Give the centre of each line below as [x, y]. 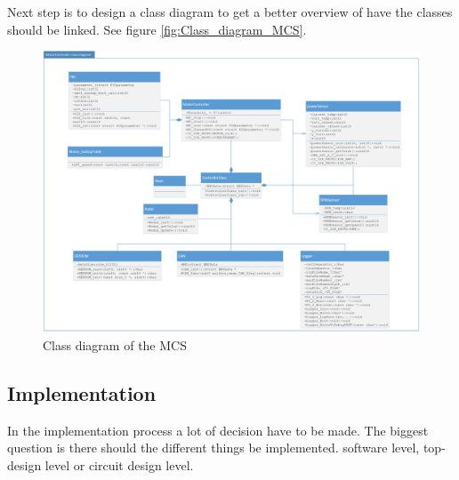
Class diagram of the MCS [115, 344]
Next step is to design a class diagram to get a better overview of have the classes [230, 12]
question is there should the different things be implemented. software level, [213, 448]
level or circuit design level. [119, 464]
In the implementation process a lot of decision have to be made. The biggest [218, 430]
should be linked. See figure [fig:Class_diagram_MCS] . [157, 29]
